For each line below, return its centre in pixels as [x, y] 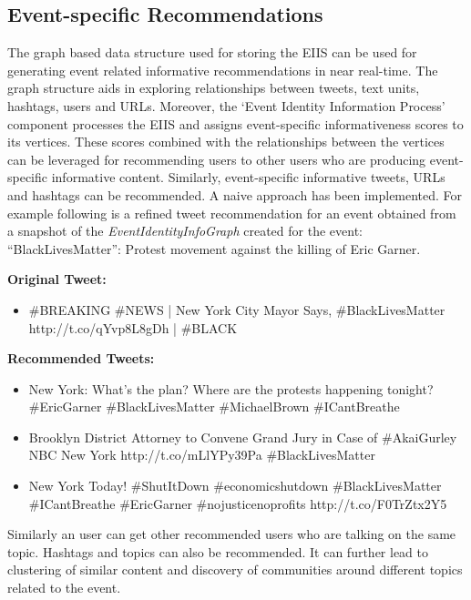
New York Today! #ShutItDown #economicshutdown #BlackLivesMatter [235, 486]
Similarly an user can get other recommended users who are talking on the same [232, 534]
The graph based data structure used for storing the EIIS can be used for [212, 52]
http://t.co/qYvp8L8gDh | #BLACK [133, 327]
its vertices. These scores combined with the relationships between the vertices [226, 142]
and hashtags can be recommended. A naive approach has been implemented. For [235, 194]
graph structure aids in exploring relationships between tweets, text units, [214, 88]
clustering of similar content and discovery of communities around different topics [235, 569]
